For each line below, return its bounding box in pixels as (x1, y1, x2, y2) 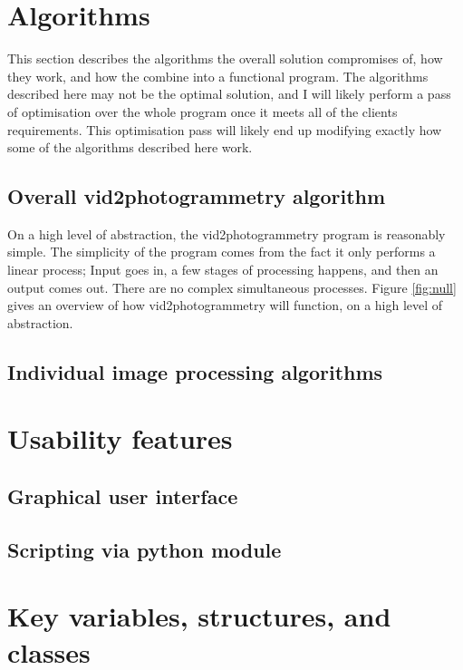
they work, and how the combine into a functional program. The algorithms (7, 66, 429, 85)
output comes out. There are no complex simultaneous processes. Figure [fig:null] (7, 277, 457, 296)
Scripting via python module (7, 535, 282, 563)
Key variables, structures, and (7, 597, 391, 635)
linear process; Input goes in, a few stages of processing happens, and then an (7, 260, 439, 279)
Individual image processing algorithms (7, 357, 383, 385)
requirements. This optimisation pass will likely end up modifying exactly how (7, 120, 442, 139)
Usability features (7, 420, 233, 457)
